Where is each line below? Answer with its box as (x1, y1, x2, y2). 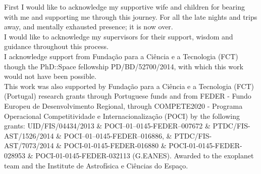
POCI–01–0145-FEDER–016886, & (64, 130, 172, 141)
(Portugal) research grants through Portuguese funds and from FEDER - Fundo (4, 91, 251, 101)
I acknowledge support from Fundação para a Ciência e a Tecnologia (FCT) (4, 51, 238, 61)
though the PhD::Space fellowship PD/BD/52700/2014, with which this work (4, 61, 243, 71)
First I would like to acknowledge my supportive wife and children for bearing (4, 2, 245, 12)
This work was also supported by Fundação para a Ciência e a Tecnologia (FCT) (4, 80, 254, 91)
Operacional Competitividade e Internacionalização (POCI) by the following (4, 110, 240, 121)
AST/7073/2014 (4, 140, 54, 151)
